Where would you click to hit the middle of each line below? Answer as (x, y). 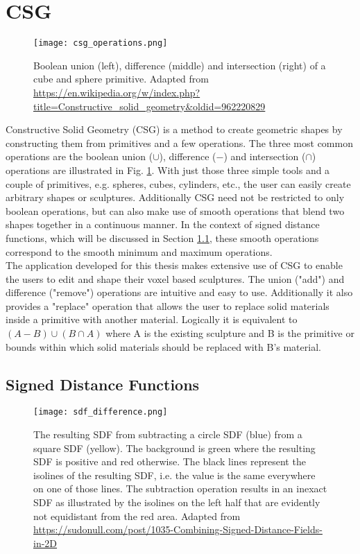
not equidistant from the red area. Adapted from (137, 516)
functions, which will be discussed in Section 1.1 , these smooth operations (162, 237)
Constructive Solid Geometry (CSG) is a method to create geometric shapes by (174, 129)
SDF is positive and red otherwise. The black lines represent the (170, 461)
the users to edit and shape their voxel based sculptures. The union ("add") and (175, 278)
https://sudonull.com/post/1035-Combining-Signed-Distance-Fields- (178, 529)
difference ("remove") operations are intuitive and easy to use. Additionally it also (179, 292)
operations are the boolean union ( (79, 156)
